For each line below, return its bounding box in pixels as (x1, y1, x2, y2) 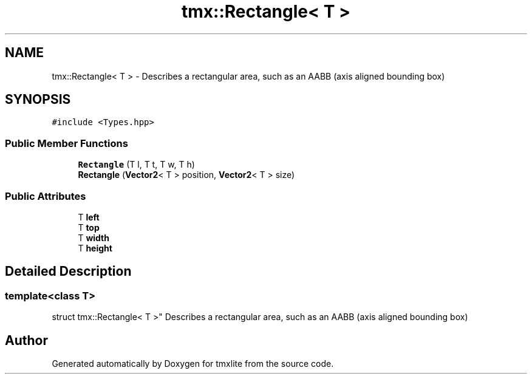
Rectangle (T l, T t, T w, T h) (78, 159, 195, 170)
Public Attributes (5, 189, 86, 202)
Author (5, 332, 48, 348)
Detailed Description (5, 264, 132, 279)
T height (78, 242, 112, 253)
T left (78, 211, 100, 222)
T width (78, 232, 109, 243)
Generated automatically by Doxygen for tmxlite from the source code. (52, 358, 334, 369)
